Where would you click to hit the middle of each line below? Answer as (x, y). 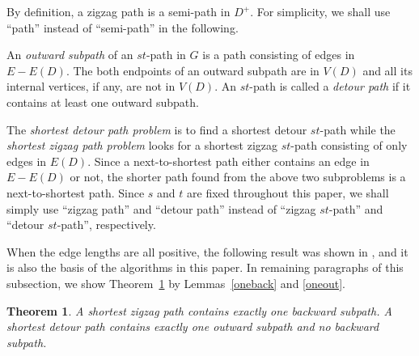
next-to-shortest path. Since (76, 192)
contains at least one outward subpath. (103, 102)
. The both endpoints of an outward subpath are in (193, 70)
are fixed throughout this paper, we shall (288, 192)
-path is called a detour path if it (330, 86)
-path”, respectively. (106, 225)
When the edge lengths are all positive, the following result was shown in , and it (207, 251)
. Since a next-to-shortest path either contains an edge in (229, 161)
